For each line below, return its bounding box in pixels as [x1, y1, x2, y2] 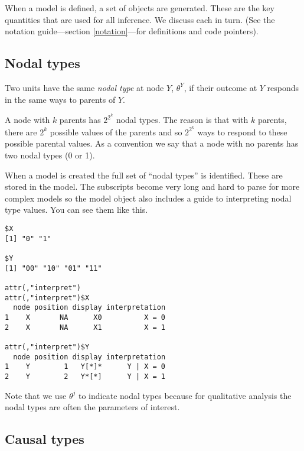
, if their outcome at [184, 81, 257, 93]
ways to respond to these [197, 125, 287, 138]
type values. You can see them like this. [5, 203, 148, 216]
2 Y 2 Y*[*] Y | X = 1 [5, 372, 166, 381]
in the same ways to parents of [5, 93, 116, 105]
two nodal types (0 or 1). [5, 149, 95, 161]
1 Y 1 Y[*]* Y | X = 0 [5, 362, 166, 371]
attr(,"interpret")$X [5, 293, 90, 302]
